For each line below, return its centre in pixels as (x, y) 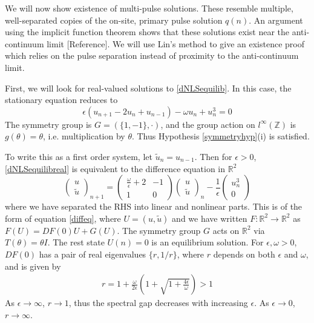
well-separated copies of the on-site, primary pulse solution (114, 20)
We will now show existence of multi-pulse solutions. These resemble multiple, (149, 8)
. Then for (213, 156)
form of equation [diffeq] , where (63, 218)
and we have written (210, 218)
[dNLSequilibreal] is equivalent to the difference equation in (115, 168)
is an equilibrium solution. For (208, 242)
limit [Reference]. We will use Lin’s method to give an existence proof (175, 43)
